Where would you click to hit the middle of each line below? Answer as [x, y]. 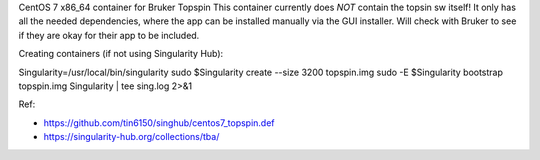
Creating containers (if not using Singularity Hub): [121, 54]
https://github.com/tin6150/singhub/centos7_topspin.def [159, 122]
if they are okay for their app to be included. [109, 35]
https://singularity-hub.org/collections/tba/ [131, 137]
